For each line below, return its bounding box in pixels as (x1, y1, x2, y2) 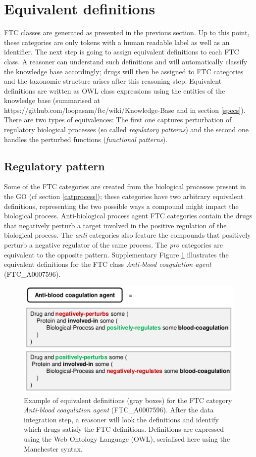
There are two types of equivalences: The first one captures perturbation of (4, 114, 232, 125)
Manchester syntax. (24, 443, 83, 454)
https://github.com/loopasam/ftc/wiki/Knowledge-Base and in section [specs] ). (4, 104, 246, 115)
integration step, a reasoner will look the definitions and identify (24, 414, 219, 424)
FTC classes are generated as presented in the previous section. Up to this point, (4, 27, 250, 38)
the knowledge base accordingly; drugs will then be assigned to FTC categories (4, 66, 244, 76)
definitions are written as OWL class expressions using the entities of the (4, 85, 225, 96)
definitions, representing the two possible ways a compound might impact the (4, 201, 239, 211)
